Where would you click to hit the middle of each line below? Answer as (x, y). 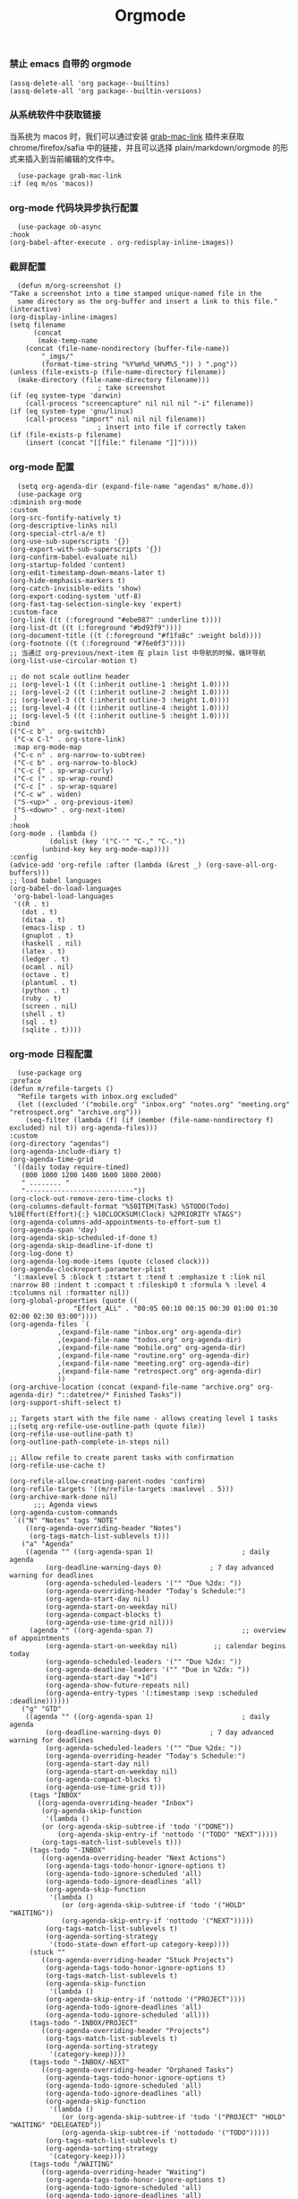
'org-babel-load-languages (64, 896)
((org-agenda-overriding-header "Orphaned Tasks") (138, 2070)
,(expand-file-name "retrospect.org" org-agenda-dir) (159, 1372)
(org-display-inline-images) (64, 318)
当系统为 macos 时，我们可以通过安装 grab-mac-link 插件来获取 (127, 136)
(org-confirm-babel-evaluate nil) (74, 557)
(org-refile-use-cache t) (57, 1466)
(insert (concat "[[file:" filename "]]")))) (112, 443)
